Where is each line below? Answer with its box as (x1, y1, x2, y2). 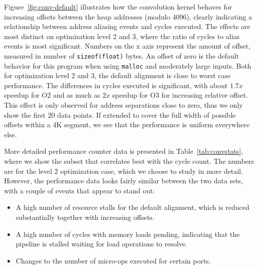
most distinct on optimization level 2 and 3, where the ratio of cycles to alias (4, 31, 239, 41)
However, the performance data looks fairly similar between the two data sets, (4, 175, 243, 186)
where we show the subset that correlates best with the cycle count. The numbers (4, 156, 254, 166)
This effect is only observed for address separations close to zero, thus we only (4, 100, 243, 110)
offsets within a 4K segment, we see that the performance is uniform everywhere (4, 119, 249, 130)
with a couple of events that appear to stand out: (4, 185, 155, 195)
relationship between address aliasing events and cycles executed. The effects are (4, 21, 250, 32)
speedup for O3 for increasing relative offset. (112, 90, 248, 100)
